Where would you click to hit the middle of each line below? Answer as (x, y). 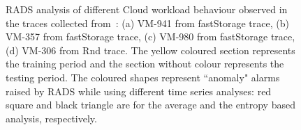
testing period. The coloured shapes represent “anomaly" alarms (143, 77)
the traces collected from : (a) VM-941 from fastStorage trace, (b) (147, 23)
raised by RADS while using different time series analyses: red (139, 91)
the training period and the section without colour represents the (145, 64)
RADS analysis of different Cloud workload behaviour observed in (147, 9)
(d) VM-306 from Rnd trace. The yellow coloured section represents (150, 50)
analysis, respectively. (51, 118)
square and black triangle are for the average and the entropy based (150, 105)
